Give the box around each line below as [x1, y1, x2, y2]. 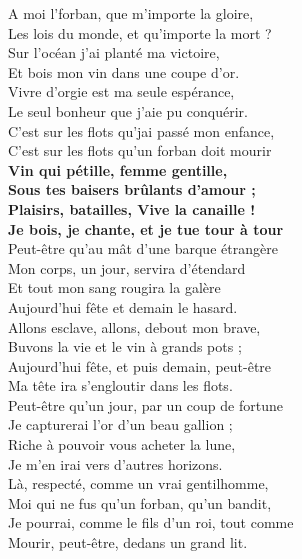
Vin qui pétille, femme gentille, [8, 159, 228, 180]
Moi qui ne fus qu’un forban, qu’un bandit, [8, 492, 272, 513]
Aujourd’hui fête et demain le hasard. [8, 296, 238, 317]
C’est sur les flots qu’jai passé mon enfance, [8, 120, 275, 141]
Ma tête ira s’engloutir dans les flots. [8, 375, 233, 396]
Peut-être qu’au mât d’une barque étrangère [8, 238, 278, 259]
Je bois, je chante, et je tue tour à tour [8, 218, 284, 239]
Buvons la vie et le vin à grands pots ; [8, 336, 242, 357]
